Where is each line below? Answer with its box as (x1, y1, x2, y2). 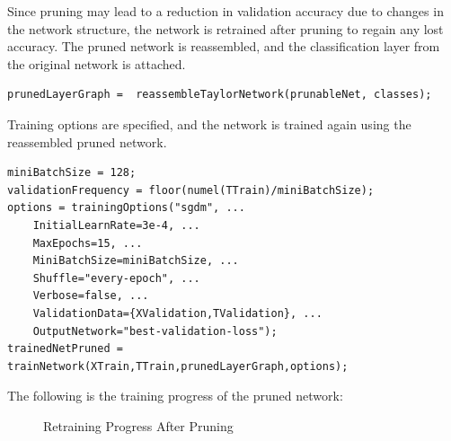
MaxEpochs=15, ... (32, 236, 143, 250)
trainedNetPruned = (7, 342, 123, 356)
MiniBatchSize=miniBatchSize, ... (32, 254, 239, 268)
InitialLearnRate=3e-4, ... (32, 218, 200, 232)
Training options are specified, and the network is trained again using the (7, 114, 411, 133)
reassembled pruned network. (7, 132, 167, 151)
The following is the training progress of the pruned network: (7, 386, 343, 405)
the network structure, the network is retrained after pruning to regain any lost (7, 19, 444, 38)
